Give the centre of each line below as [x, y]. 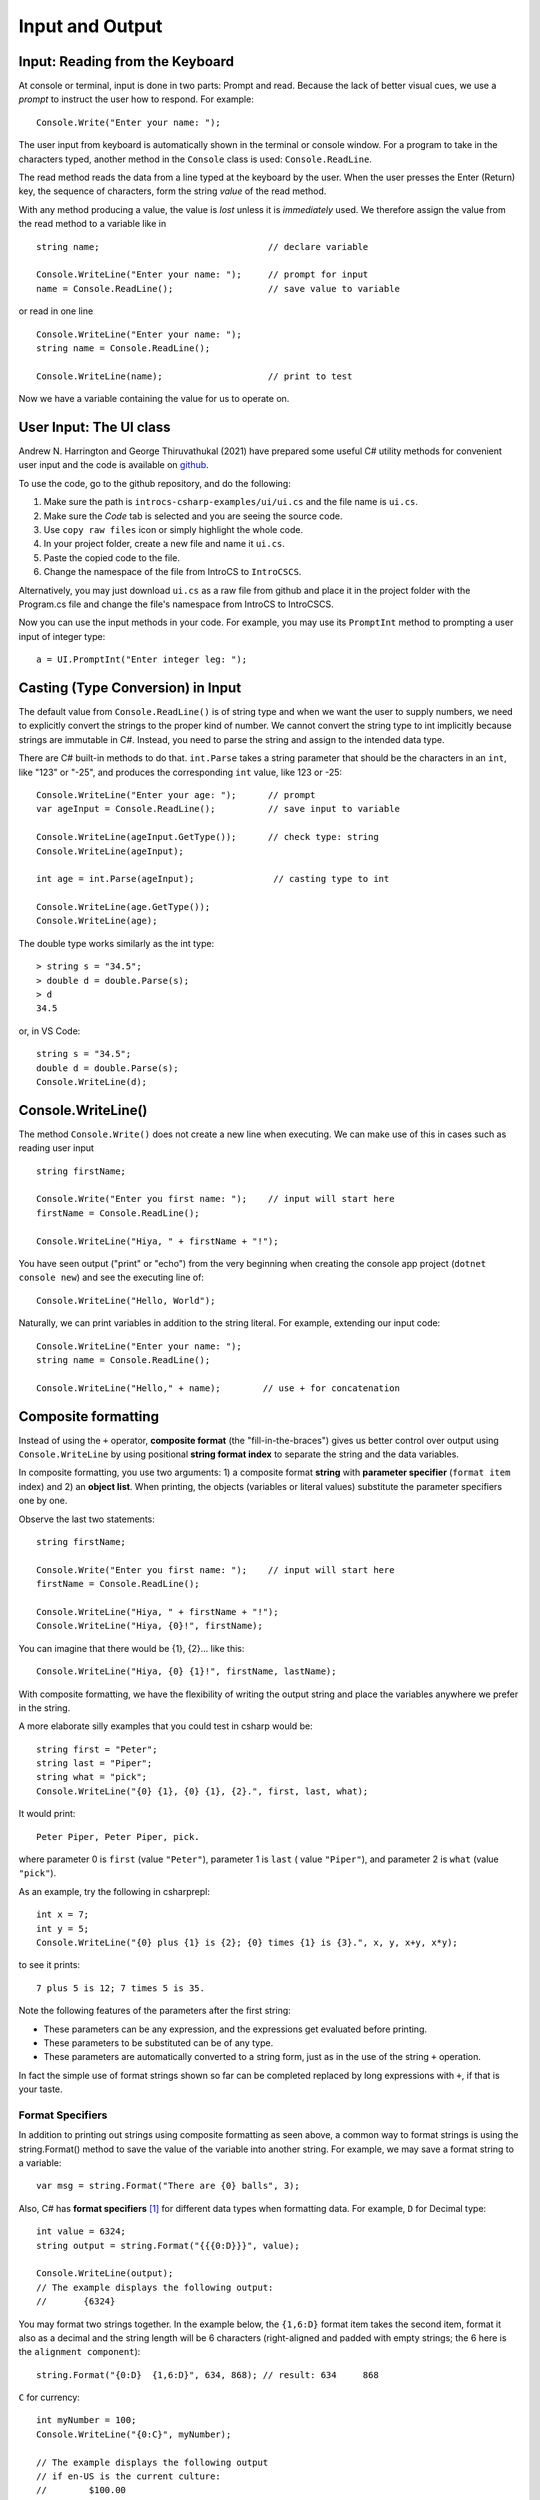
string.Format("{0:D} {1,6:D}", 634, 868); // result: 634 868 [207, 2374]
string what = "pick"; [92, 1777]
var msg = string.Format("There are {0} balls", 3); [168, 2186]
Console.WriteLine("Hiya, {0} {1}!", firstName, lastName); [186, 1671]
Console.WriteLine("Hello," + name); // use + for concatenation [218, 1388]
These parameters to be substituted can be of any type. [158, 2042]
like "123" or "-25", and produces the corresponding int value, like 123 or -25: [180, 772]
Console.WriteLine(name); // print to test [194, 376]
